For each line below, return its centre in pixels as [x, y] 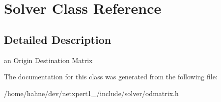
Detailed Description [58, 39]
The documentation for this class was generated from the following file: [111, 77]
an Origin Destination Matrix [48, 60]
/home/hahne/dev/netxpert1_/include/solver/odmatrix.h [91, 93]
